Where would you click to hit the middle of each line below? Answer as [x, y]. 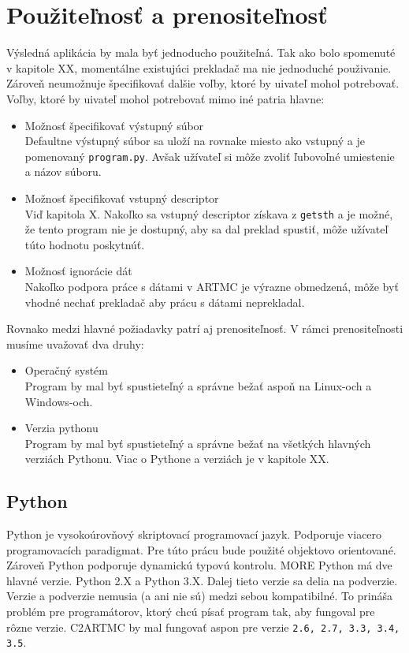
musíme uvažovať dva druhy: [75, 343]
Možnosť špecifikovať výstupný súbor [114, 125]
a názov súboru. [63, 172]
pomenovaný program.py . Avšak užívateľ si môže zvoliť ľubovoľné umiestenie [210, 156]
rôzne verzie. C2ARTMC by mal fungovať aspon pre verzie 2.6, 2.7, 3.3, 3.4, [203, 627]
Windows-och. [59, 401]
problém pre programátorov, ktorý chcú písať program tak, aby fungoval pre [191, 612]
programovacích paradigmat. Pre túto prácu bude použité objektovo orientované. [201, 549]
